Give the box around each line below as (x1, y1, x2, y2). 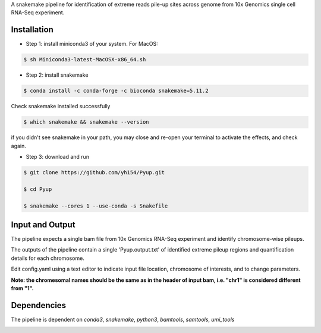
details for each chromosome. (11, 255, 84, 262)
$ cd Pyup (23, 186, 52, 193)
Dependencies (11, 300, 67, 310)
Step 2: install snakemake (26, 71, 89, 78)
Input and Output (11, 219, 75, 230)
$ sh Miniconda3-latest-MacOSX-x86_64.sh (23, 56, 146, 63)
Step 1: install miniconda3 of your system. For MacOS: (26, 40, 159, 48)
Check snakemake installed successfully (11, 103, 111, 110)
